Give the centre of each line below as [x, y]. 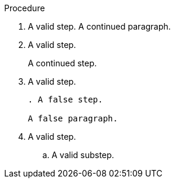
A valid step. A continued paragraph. [99, 26]
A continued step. [63, 63]
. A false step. [66, 99]
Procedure [25, 8]
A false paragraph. [73, 118]
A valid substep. [83, 155]
